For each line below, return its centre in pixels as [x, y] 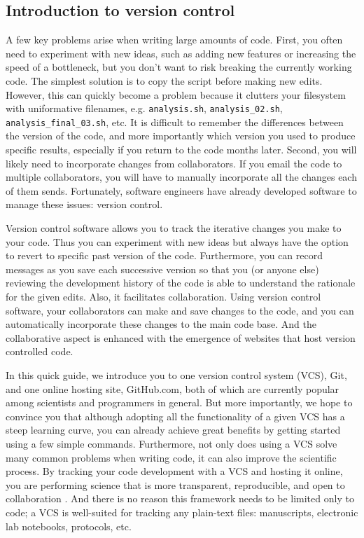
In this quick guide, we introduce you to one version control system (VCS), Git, [176, 374]
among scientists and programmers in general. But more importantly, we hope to [179, 402]
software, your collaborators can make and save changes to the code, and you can [180, 310]
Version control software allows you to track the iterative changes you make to [174, 228]
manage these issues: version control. [84, 204]
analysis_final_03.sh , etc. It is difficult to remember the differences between [175, 122]
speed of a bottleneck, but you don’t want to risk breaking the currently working [179, 67]
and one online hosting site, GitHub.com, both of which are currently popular [173, 388]
